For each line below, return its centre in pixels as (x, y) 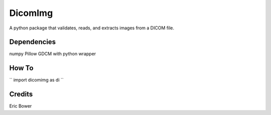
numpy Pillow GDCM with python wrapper (53, 54)
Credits (21, 94)
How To (21, 68)
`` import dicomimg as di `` (36, 80)
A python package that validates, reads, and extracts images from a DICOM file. (92, 28)
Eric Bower (21, 106)
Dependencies (33, 42)
